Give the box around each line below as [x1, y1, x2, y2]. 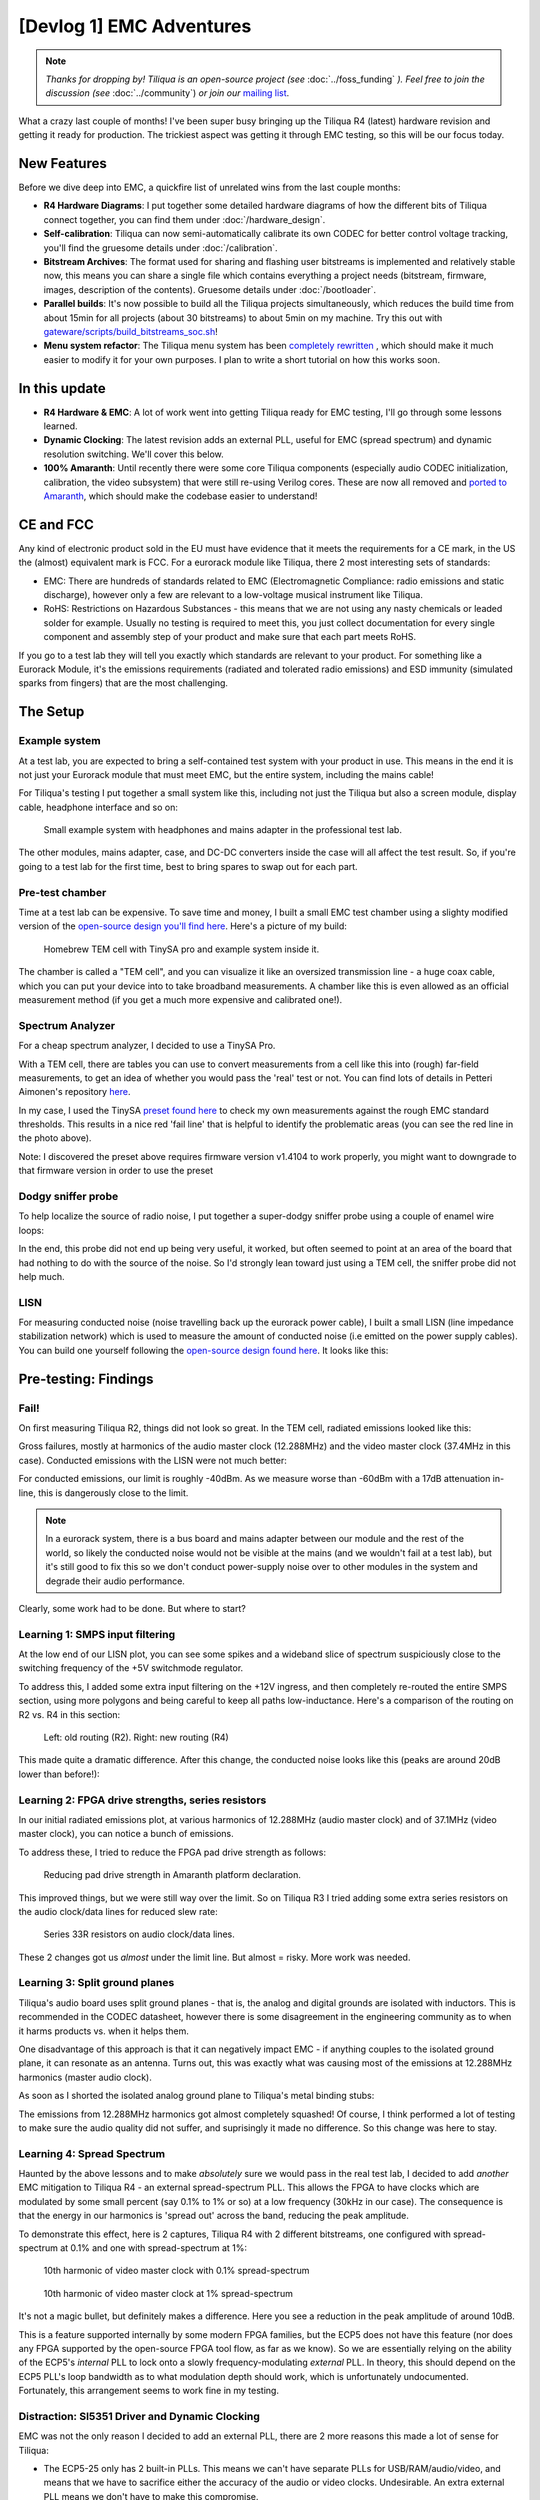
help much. [18, 1270, 65, 1282]
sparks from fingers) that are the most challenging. [18, 677, 229, 689]
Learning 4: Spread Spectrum [18, 2146, 165, 2160]
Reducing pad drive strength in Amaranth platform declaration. [43, 1869, 302, 1881]
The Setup [18, 703, 85, 720]
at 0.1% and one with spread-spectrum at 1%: [60, 2242, 248, 2254]
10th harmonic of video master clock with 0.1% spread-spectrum [43, 2265, 310, 2277]
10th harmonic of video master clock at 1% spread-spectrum [43, 2287, 294, 2299]
